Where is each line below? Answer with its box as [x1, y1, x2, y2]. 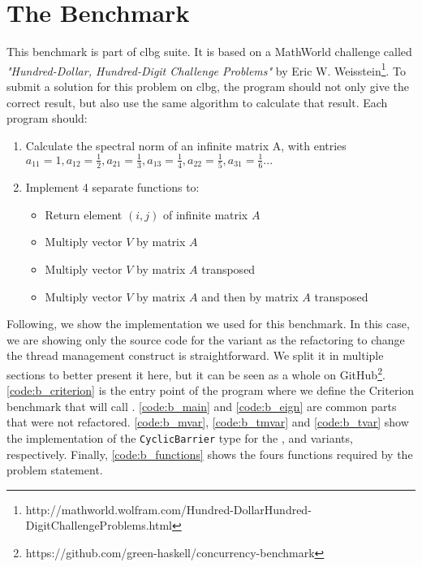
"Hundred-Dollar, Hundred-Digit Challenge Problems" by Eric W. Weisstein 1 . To [6, 59, 407, 79]
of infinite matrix [162, 206, 248, 223]
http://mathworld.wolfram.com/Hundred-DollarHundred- [25, 500, 312, 517]
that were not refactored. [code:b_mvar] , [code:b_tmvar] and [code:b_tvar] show [6, 413, 409, 431]
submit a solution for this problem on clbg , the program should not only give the [6, 77, 409, 94]
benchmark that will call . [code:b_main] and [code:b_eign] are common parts [6, 397, 397, 414]
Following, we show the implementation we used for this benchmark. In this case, [6, 315, 410, 332]
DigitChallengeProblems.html [25, 517, 172, 534]
